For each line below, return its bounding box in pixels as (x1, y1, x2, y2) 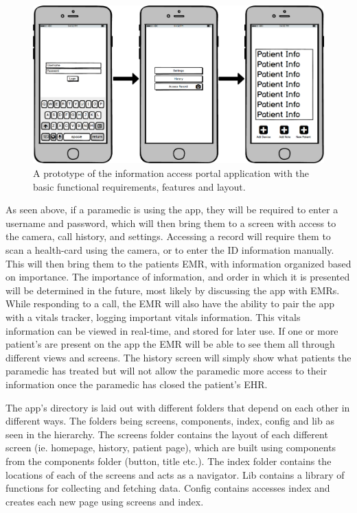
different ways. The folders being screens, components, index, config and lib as (5, 414, 334, 428)
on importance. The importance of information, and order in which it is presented (5, 270, 350, 284)
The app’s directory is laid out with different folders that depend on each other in (5, 400, 350, 414)
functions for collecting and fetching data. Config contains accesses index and (5, 481, 330, 495)
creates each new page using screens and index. (5, 494, 204, 508)
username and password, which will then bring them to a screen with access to (5, 215, 336, 230)
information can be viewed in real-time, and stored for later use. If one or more (5, 323, 338, 337)
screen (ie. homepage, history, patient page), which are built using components (5, 440, 336, 455)
